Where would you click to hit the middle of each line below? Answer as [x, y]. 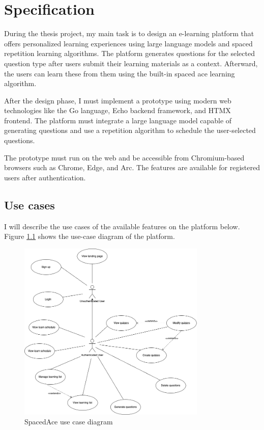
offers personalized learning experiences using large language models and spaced [128, 43]
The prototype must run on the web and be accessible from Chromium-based [124, 157]
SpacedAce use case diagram [69, 422]
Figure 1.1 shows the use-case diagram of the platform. [90, 236]
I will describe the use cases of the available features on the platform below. [122, 226]
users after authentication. [45, 177]
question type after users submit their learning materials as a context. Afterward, [131, 63]
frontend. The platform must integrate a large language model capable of [118, 120]
